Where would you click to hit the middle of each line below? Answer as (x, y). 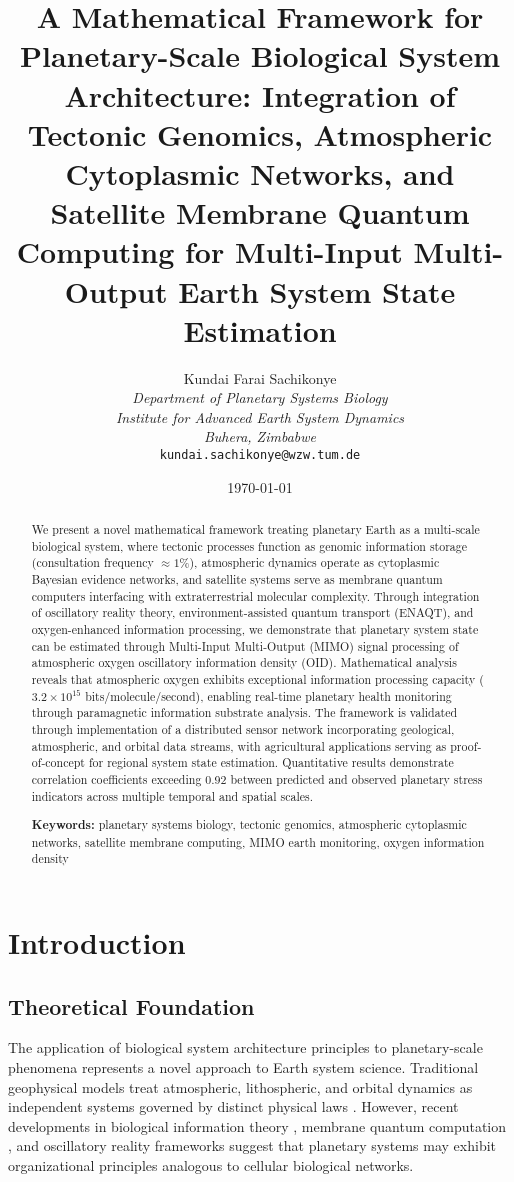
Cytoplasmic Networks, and (260, 172)
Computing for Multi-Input (209, 251)
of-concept (58, 762)
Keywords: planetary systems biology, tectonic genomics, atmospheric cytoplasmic (249, 825)
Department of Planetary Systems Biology (260, 397)
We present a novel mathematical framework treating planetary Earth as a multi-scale (255, 529)
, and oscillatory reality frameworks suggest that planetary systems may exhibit (252, 1145)
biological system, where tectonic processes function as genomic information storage (249, 545)
